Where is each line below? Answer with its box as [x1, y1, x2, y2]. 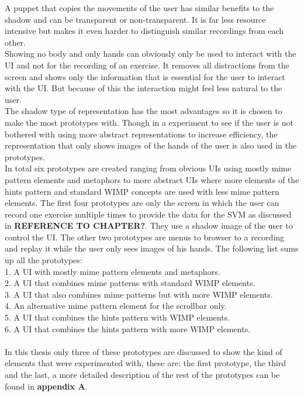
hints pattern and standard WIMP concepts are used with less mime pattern [5, 185, 279, 197]
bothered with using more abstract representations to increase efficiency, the [5, 128, 278, 140]
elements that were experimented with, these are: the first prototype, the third [5, 357, 286, 369]
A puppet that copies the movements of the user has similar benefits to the [5, 2, 274, 13]
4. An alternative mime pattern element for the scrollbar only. [5, 299, 227, 312]
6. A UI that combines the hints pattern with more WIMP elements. [5, 322, 251, 335]
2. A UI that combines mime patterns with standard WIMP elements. [5, 277, 255, 289]
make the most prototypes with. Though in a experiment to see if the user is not [5, 116, 293, 128]
